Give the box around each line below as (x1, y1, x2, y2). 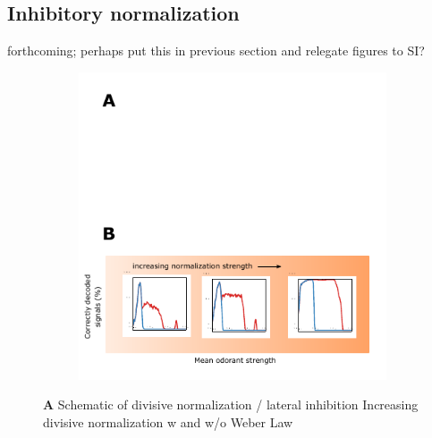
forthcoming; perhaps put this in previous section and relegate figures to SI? (7, 41, 425, 60)
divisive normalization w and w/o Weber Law (43, 412, 293, 431)
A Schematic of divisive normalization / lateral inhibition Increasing (43, 395, 419, 414)
